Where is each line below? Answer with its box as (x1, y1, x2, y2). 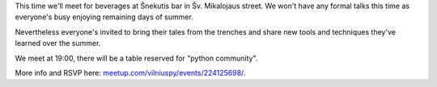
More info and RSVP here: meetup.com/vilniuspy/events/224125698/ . (15, 68, 246, 77)
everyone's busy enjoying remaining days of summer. (15, 12, 193, 22)
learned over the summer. (15, 39, 101, 48)
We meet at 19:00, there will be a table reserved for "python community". (15, 53, 258, 63)
